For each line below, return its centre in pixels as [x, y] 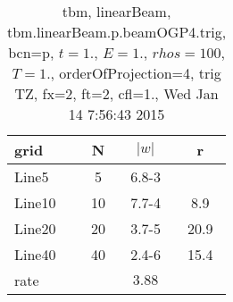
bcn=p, [31, 52]
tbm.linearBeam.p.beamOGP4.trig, [117, 32]
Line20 [35, 228]
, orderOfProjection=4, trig [136, 73]
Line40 [35, 254]
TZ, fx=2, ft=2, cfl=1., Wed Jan [116, 93]
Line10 [35, 202]
